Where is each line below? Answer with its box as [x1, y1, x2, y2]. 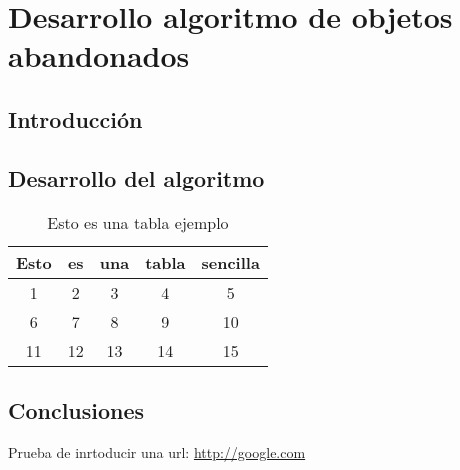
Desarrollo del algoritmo [8, 162, 265, 193]
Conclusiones [8, 394, 145, 425]
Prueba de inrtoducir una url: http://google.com [8, 441, 306, 462]
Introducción [8, 103, 143, 134]
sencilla [201, 250, 260, 274]
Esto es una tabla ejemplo [47, 210, 229, 234]
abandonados [8, 35, 190, 76]
